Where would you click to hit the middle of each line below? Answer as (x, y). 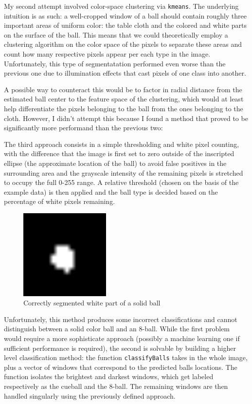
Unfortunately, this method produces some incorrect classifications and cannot (121, 319)
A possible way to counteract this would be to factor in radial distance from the (123, 89)
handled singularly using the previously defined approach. (90, 395)
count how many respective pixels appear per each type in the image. (107, 54)
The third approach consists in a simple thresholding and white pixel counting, (122, 144)
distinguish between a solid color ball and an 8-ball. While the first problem (117, 329)
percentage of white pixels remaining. (60, 201)
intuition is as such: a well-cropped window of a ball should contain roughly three (126, 15)
